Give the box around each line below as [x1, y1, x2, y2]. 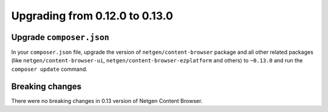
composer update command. [11, 65, 88, 73]
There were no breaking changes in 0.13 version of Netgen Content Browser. [11, 97, 203, 104]
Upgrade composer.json [11, 32, 109, 42]
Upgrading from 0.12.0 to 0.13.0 [11, 9, 173, 22]
